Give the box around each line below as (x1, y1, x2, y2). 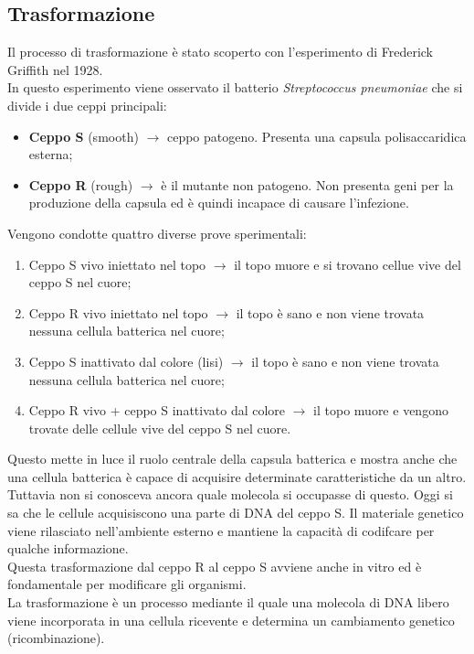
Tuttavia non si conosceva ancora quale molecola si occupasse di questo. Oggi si (7, 485, 453, 504)
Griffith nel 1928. (7, 59, 103, 79)
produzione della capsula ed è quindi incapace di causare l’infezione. (28, 193, 409, 212)
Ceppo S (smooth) (28, 126, 139, 145)
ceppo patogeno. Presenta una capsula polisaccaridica (166, 126, 467, 145)
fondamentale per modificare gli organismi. (7, 574, 247, 594)
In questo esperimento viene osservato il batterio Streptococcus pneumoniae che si (7, 78, 463, 97)
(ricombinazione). (7, 628, 105, 648)
